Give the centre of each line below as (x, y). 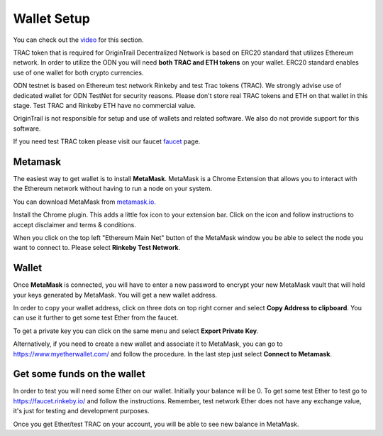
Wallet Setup (51, 18)
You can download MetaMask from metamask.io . (84, 202)
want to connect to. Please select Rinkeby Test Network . (97, 248)
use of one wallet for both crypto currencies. (78, 72)
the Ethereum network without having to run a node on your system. (113, 189)
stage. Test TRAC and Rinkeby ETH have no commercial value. (105, 105)
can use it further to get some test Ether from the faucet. (96, 318)
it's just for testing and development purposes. (81, 411)
